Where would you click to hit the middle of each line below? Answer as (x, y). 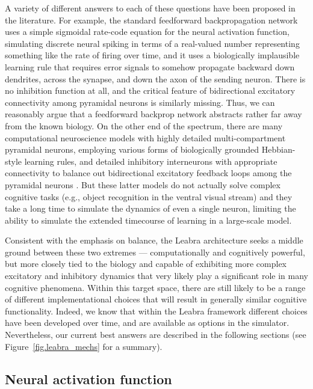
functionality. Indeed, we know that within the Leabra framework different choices (156, 311)
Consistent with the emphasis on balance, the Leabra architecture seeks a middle (154, 240)
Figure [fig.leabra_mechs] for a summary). (84, 346)
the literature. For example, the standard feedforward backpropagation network (151, 20)
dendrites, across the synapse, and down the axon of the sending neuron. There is (155, 78)
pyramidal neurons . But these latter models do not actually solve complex (143, 184)
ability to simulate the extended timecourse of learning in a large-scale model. (148, 220)
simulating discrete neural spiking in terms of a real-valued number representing (152, 43)
